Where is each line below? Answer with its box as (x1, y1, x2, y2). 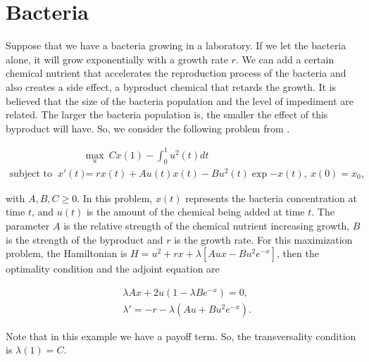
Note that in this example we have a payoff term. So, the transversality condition (6, 328, 356, 343)
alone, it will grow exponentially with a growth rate (6, 51, 228, 66)
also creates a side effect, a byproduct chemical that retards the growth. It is (6, 79, 337, 94)
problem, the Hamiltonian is (6, 246, 127, 261)
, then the (277, 246, 319, 261)
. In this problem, (77, 190, 153, 205)
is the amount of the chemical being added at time (86, 204, 305, 219)
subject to (9, 168, 52, 179)
